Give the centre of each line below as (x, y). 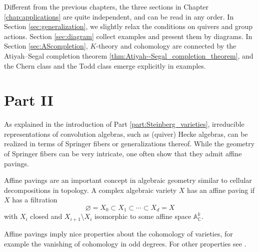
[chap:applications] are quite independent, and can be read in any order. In (119, 16)
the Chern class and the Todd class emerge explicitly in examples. (105, 65)
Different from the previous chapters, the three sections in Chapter (106, 7)
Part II (29, 100)
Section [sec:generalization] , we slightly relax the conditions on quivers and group (128, 26)
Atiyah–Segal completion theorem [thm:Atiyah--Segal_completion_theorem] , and (129, 55)
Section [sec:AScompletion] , (46, 46)
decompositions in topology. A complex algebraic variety (90, 190)
